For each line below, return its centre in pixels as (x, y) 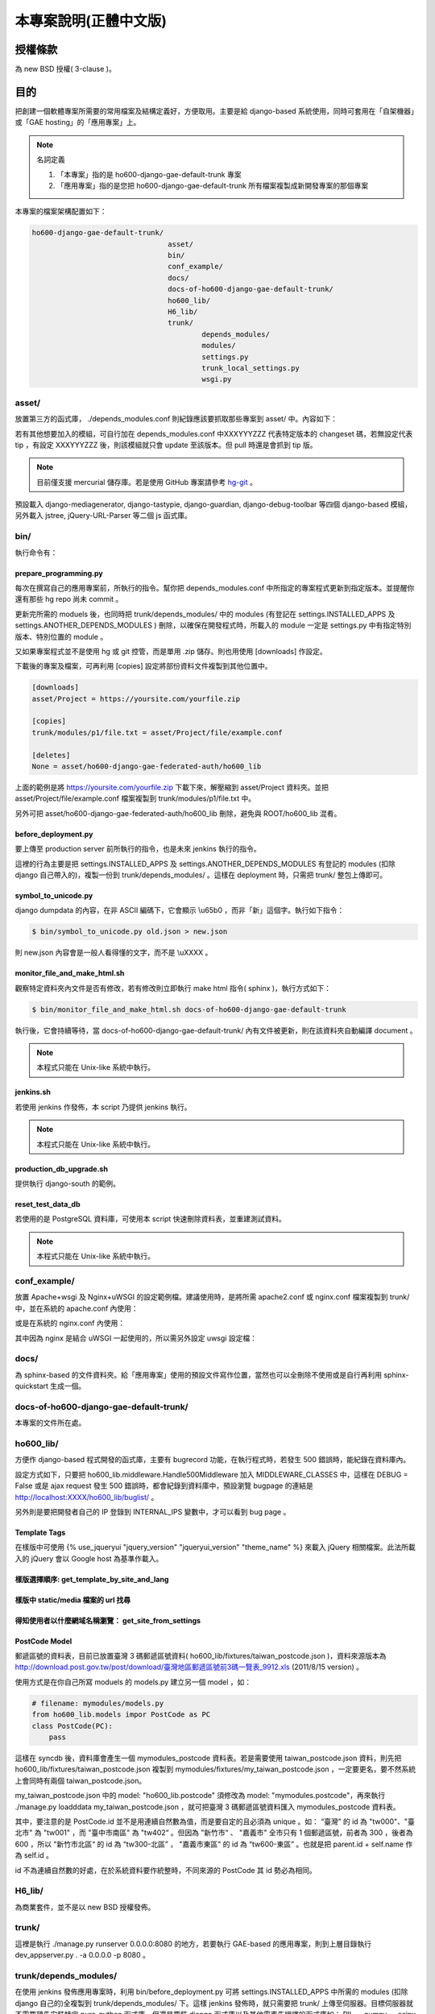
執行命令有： (36, 553)
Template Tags (40, 1532)
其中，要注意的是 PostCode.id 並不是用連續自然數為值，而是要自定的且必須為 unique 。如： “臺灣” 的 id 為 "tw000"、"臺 (215, 1821)
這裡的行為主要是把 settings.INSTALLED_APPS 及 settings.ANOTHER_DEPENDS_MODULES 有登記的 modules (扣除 (205, 864)
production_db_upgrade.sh (62, 1169)
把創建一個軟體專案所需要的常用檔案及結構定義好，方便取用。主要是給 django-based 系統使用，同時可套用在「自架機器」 (215, 111)
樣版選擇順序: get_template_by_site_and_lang (92, 1579)
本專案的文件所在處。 (50, 1423)
